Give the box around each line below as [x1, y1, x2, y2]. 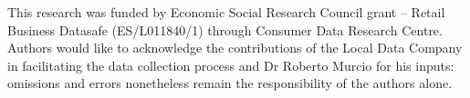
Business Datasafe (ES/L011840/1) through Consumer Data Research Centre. [7, 20, 443, 39]
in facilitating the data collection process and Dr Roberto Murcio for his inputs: [7, 55, 454, 74]
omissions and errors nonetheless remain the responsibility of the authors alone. [7, 73, 453, 93]
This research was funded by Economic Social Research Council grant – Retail [7, 3, 445, 21]
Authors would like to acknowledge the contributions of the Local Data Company [7, 38, 463, 57]
